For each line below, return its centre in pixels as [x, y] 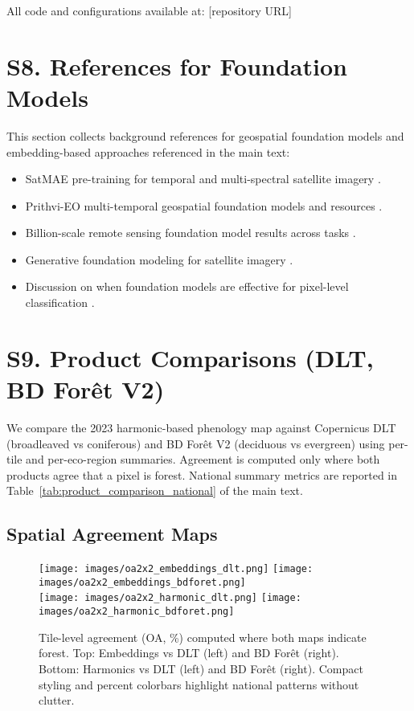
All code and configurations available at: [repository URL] [149, 10]
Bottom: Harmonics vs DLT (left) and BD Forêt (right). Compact [201, 668]
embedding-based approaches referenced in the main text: [148, 151]
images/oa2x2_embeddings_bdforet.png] [142, 582]
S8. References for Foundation [177, 65]
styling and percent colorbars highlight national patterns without [199, 684]
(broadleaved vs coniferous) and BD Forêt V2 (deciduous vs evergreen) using [196, 443]
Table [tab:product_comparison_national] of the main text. [155, 490]
